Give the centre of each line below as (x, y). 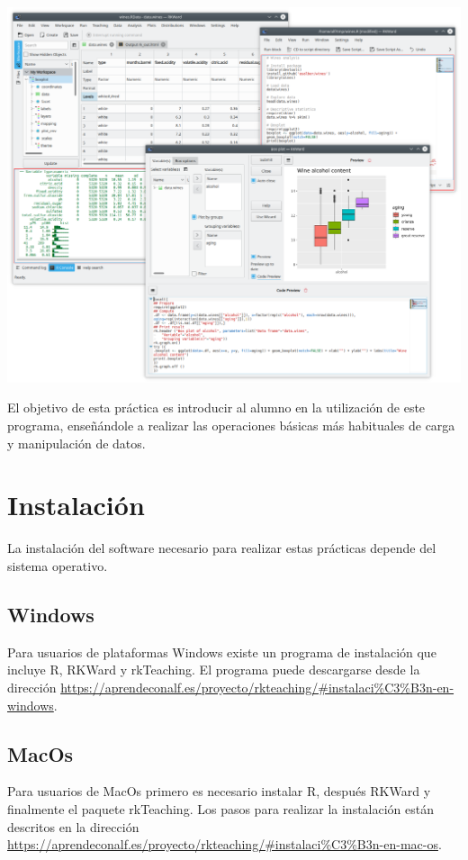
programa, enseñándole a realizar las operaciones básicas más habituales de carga (231, 425)
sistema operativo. (58, 565)
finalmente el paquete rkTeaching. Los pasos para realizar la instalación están (220, 808)
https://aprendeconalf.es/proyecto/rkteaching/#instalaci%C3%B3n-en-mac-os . (225, 844)
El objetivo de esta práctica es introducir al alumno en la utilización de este (216, 407)
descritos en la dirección (73, 826)
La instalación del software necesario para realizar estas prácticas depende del (222, 548)
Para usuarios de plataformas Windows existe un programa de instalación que (222, 652)
